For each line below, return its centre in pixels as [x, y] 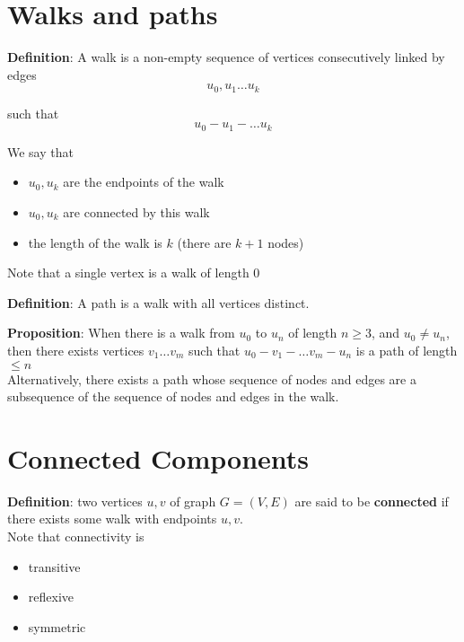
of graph [193, 501]
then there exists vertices [76, 350]
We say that [40, 151]
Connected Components [158, 457]
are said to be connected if [372, 501]
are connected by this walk [136, 212]
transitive [54, 566]
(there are [204, 242]
